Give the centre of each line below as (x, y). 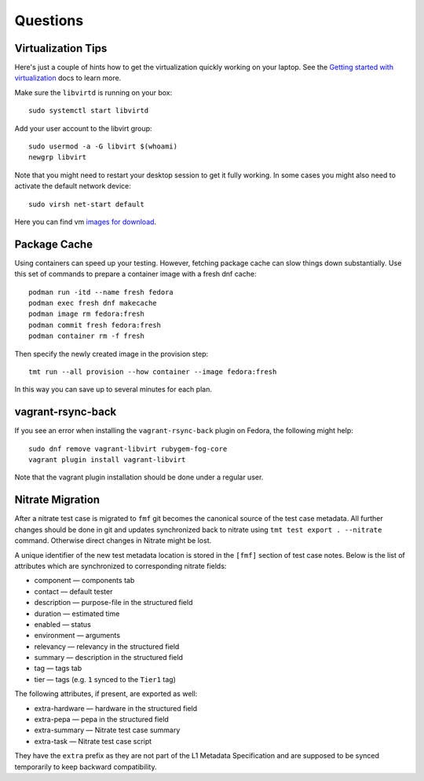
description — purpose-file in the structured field (113, 603)
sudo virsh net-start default (87, 204)
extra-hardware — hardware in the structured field (116, 708)
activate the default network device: (73, 186)
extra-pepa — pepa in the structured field (101, 720)
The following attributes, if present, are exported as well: (106, 694)
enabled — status (63, 624)
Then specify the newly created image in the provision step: (111, 354)
